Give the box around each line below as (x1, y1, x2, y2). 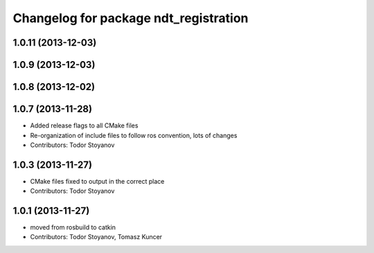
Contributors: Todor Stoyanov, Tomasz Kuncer (30, 233, 163, 241)
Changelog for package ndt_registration (12, 10, 249, 26)
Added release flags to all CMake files (30, 121, 139, 130)
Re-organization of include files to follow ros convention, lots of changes (30, 131, 238, 139)
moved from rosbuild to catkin (30, 223, 116, 232)
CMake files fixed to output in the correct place (30, 177, 165, 185)
